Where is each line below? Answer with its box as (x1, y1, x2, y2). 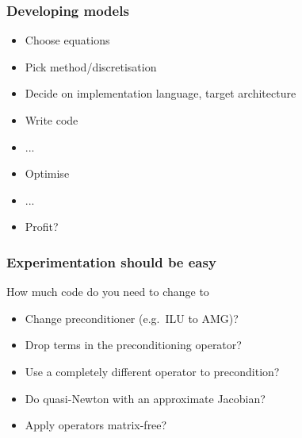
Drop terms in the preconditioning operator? (25, 336, 242, 353)
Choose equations (25, 32, 110, 48)
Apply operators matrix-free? (25, 417, 167, 433)
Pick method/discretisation (25, 58, 157, 75)
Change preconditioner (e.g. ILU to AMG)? (25, 309, 239, 326)
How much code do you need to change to (6, 283, 209, 300)
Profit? (25, 218, 59, 235)
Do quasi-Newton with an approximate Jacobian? (25, 390, 266, 406)
